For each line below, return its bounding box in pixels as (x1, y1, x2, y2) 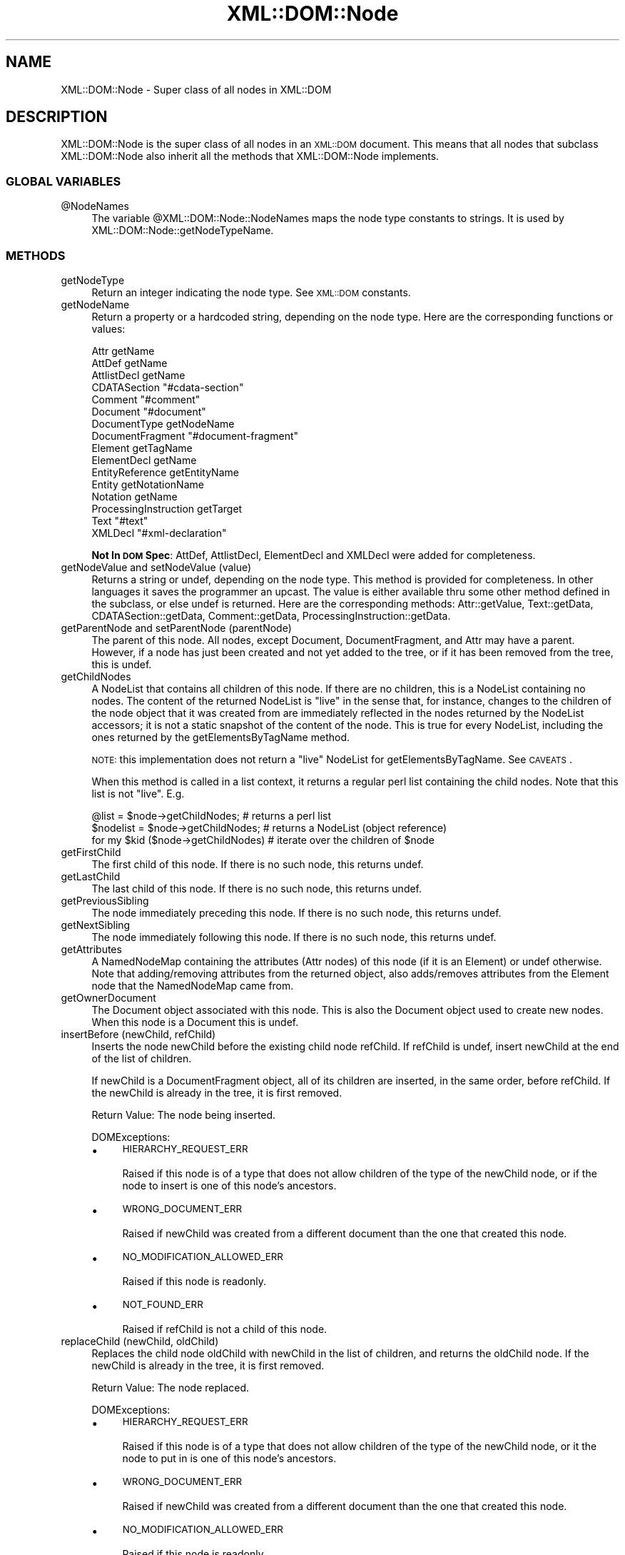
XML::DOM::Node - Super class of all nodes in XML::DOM (61, 83, 332, 96)
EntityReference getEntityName (91, 466, 239, 478)
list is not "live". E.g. (91, 787, 185, 800)
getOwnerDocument (61, 991, 156, 1004)
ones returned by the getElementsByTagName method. (91, 730, 350, 743)
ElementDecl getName (91, 453, 197, 466)
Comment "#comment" (91, 393, 200, 406)
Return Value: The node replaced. (91, 1381, 250, 1394)
